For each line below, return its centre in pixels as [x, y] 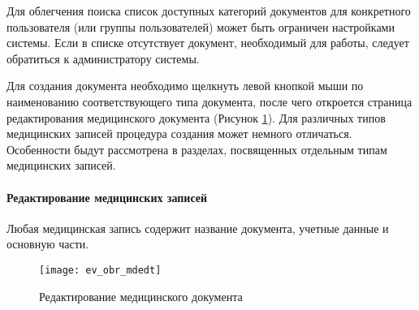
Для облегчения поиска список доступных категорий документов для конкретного [209, 11]
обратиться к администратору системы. [103, 58]
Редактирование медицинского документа [141, 296]
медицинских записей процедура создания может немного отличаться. [179, 133]
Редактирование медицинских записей [107, 197]
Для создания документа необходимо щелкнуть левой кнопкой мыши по [185, 86]
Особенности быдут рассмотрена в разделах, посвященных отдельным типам [197, 149]
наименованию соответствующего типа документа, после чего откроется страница [209, 101]
